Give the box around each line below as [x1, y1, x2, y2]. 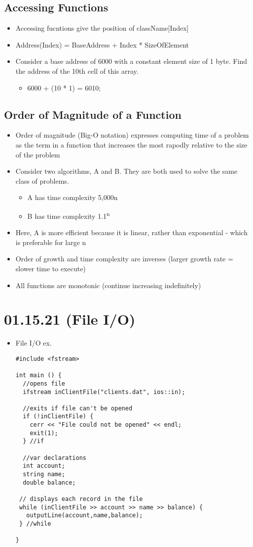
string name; [23, 471, 66, 478]
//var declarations [23, 454, 86, 461]
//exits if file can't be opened [23, 404, 133, 412]
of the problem [15, 149, 60, 159]
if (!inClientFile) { [23, 413, 94, 420]
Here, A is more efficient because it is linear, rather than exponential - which [15, 227, 248, 238]
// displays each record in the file [19, 496, 143, 503]
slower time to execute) [15, 263, 86, 273]
